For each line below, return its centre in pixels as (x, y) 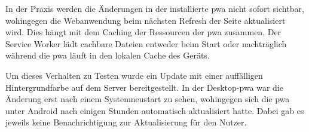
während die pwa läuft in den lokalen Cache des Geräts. (108, 55)
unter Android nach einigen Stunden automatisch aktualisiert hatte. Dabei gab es (155, 110)
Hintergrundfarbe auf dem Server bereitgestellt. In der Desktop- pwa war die (145, 87)
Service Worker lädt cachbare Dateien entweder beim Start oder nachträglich (146, 43)
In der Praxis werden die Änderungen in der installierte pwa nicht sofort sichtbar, (155, 8)
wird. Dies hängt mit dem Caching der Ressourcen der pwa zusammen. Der (143, 32)
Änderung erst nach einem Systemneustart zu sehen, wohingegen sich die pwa (148, 99)
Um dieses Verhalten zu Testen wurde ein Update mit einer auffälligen (134, 75)
